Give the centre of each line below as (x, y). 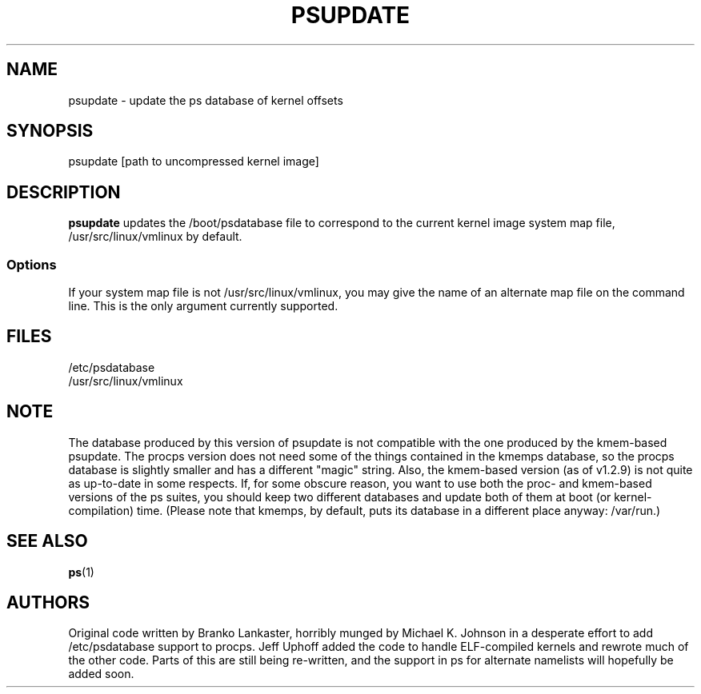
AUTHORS (48, 602)
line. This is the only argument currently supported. (203, 306)
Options (32, 264)
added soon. (101, 674)
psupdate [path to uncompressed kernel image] (194, 162)
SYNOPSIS (50, 131)
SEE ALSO (47, 541)
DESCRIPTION (64, 192)
